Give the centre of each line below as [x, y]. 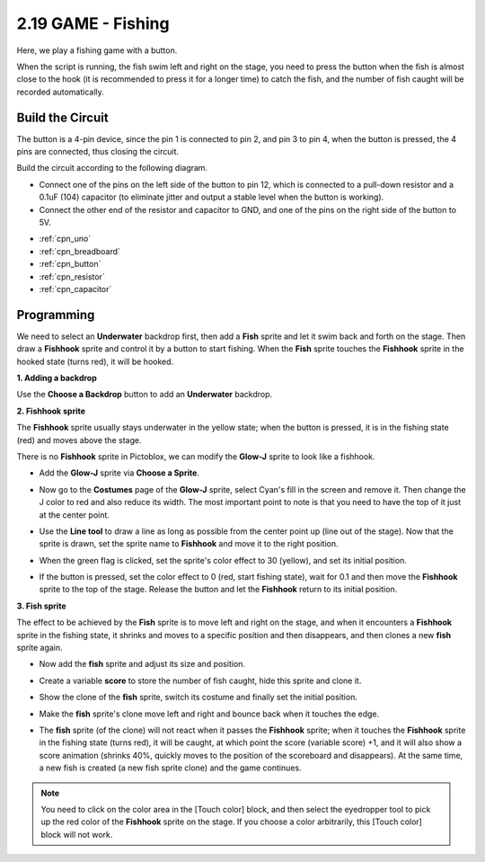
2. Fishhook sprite [51, 411]
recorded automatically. [61, 92]
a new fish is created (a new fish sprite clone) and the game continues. [170, 768]
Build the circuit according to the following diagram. [112, 168]
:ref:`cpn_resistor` [72, 276]
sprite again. [40, 648]
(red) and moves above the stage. [79, 440]
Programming [56, 315]
